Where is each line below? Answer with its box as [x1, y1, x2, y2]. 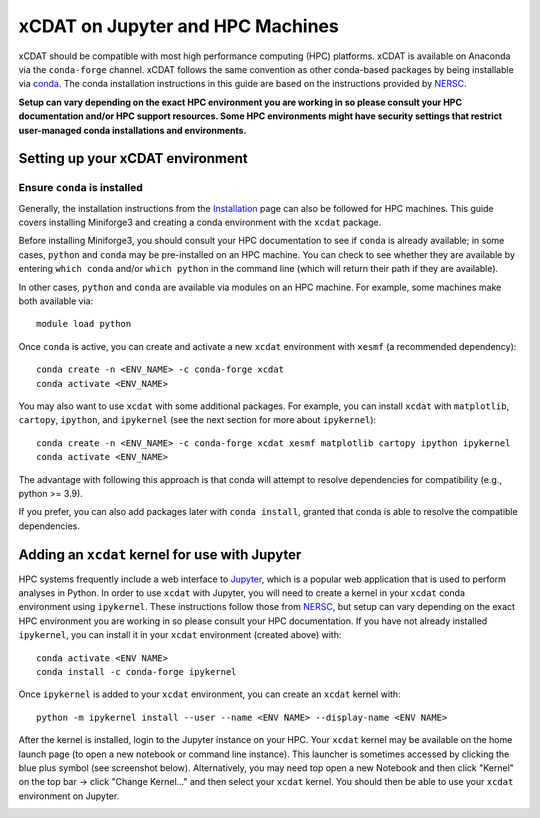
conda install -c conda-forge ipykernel [36, 666, 237, 677]
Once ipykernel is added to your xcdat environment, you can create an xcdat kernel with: [18, 688, 401, 700]
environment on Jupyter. [18, 790, 120, 802]
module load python [36, 318, 132, 330]
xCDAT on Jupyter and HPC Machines [18, 15, 339, 37]
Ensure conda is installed [18, 181, 144, 195]
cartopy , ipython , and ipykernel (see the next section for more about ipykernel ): [18, 414, 377, 426]
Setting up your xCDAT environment [18, 150, 249, 167]
